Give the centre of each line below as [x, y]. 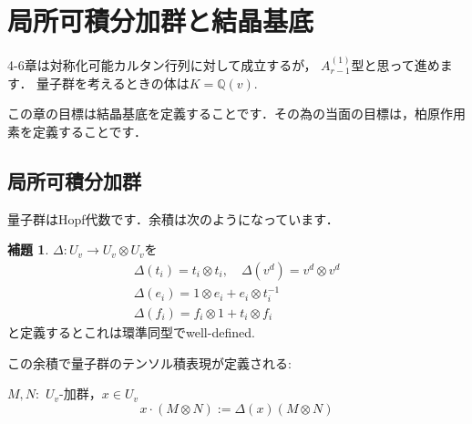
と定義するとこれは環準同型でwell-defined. [131, 332]
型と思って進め [395, 64]
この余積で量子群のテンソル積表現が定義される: [149, 362]
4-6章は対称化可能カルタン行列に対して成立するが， [162, 64]
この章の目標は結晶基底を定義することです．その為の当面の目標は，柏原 [224, 114]
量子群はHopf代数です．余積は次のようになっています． [173, 218]
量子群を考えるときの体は [113, 83]
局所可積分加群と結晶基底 [161, 21]
